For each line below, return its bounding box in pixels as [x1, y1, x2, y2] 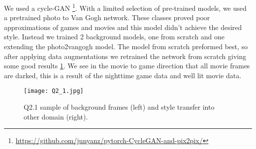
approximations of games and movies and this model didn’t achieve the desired [4, 22, 242, 32]
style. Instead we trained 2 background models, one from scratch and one [4, 31, 225, 42]
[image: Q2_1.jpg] [24, 88, 84, 95]
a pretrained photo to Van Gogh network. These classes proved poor [4, 12, 210, 23]
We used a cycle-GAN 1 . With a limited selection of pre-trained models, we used [4, 1, 247, 13]
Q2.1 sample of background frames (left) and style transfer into [24, 102, 215, 112]
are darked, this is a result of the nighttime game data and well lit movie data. [4, 70, 242, 80]
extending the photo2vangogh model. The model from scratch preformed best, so [4, 41, 248, 52]
